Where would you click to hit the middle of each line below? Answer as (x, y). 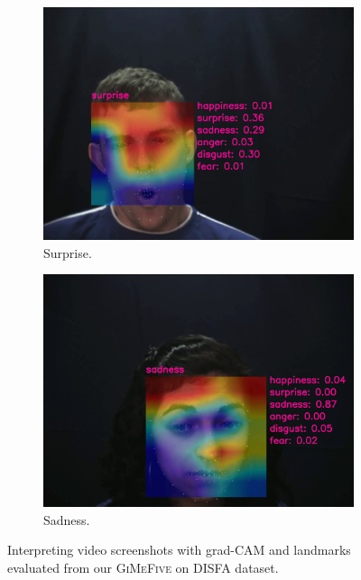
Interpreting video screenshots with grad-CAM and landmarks (179, 550)
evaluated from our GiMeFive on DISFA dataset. (143, 567)
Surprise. (68, 252)
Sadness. (67, 519)
